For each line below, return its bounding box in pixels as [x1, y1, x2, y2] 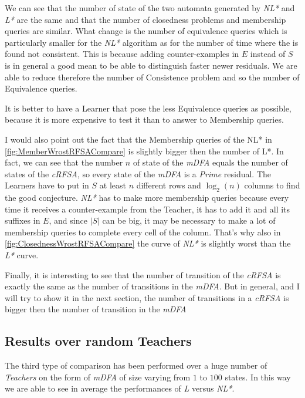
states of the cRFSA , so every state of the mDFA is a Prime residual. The [5, 167, 272, 180]
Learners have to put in [5, 179, 89, 191]
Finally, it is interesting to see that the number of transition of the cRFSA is [5, 268, 281, 281]
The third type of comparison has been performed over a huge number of [5, 359, 267, 372]
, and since [49, 214, 87, 227]
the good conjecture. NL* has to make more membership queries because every [5, 191, 289, 204]
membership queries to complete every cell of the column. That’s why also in [5, 225, 281, 238]
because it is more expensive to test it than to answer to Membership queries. [5, 113, 284, 126]
